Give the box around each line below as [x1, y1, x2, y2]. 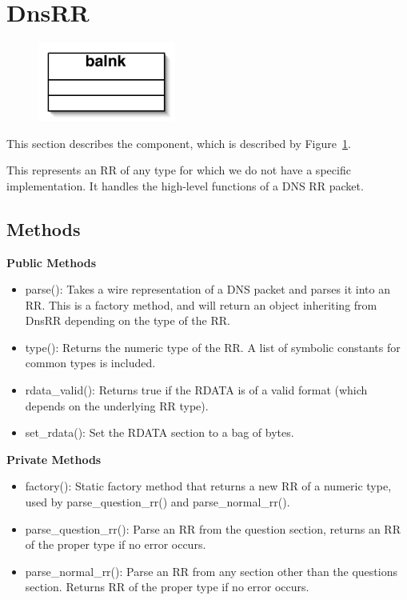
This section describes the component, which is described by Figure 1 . [6, 134, 351, 151]
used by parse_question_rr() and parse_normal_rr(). [25, 494, 290, 510]
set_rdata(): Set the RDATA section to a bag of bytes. [25, 424, 294, 441]
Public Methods [6, 254, 97, 270]
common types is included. [25, 354, 156, 371]
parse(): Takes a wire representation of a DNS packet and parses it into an [25, 281, 390, 298]
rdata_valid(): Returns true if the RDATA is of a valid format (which [25, 382, 368, 398]
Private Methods [6, 450, 102, 467]
